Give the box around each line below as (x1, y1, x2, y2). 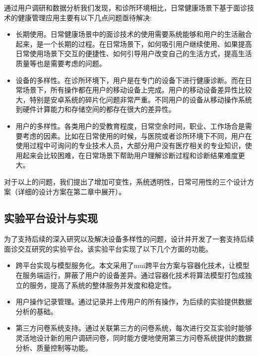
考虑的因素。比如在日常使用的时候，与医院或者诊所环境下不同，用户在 (22, 130, 252, 141)
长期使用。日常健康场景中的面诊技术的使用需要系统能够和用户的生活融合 (15, 29, 252, 39)
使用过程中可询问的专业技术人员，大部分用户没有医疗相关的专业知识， (15, 140, 245, 151)
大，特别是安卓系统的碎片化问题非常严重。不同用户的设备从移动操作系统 (15, 94, 252, 104)
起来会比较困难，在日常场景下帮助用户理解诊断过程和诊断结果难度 (22, 150, 238, 160)
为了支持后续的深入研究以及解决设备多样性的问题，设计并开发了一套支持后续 (4, 234, 254, 244)
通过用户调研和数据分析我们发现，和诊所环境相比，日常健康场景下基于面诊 (4, 2, 247, 12)
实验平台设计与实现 (4, 210, 98, 226)
